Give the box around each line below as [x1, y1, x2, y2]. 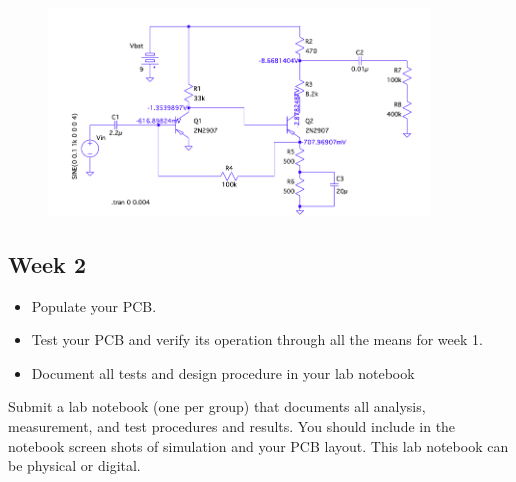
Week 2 [8, 248, 86, 279]
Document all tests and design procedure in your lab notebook [31, 362, 415, 383]
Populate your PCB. [31, 295, 157, 316]
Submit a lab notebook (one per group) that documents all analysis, [8, 396, 426, 417]
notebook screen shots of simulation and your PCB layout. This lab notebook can [8, 435, 509, 456]
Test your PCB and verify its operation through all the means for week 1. [31, 329, 483, 350]
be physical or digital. [8, 455, 141, 476]
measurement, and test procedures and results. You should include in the [8, 416, 456, 437]
